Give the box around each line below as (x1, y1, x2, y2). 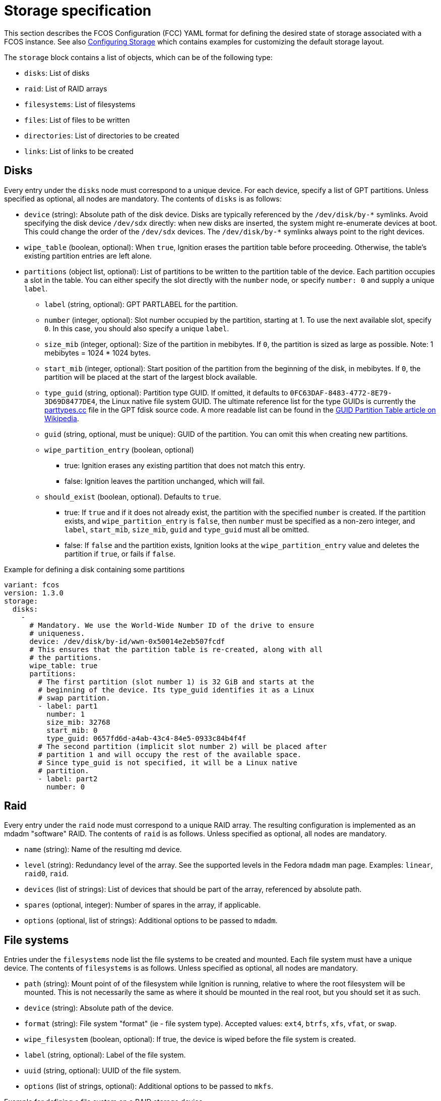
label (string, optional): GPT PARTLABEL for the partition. (44, 299, 238, 309)
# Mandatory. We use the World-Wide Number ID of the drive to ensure (29, 621, 314, 629)
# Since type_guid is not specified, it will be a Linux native (38, 758, 297, 767)
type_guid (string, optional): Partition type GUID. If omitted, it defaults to (44, 388, 288, 397)
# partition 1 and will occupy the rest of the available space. (38, 750, 302, 759)
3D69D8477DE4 (44, 397, 96, 406)
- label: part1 (38, 702, 98, 710)
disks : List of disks (24, 68, 90, 77)
